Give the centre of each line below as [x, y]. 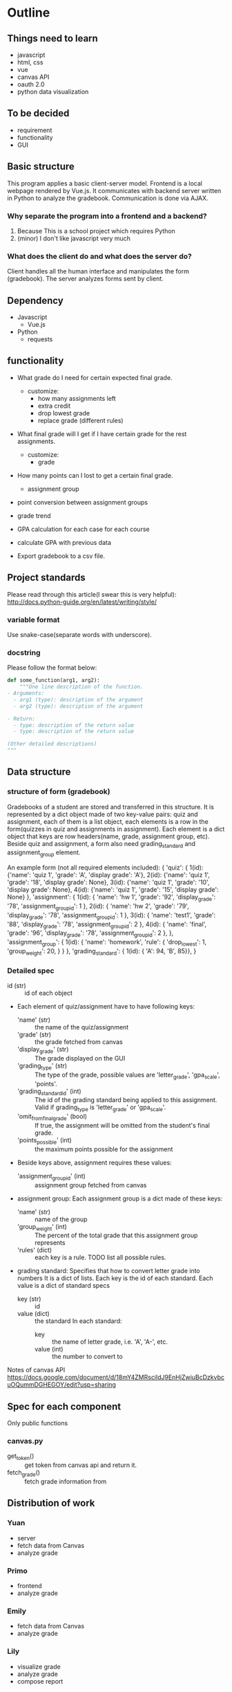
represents [50, 1243]
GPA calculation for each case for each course [83, 529]
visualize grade [39, 1666]
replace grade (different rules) [80, 420]
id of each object [48, 993]
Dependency [35, 300]
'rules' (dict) [35, 1250]
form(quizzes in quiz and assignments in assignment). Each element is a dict [116, 829]
